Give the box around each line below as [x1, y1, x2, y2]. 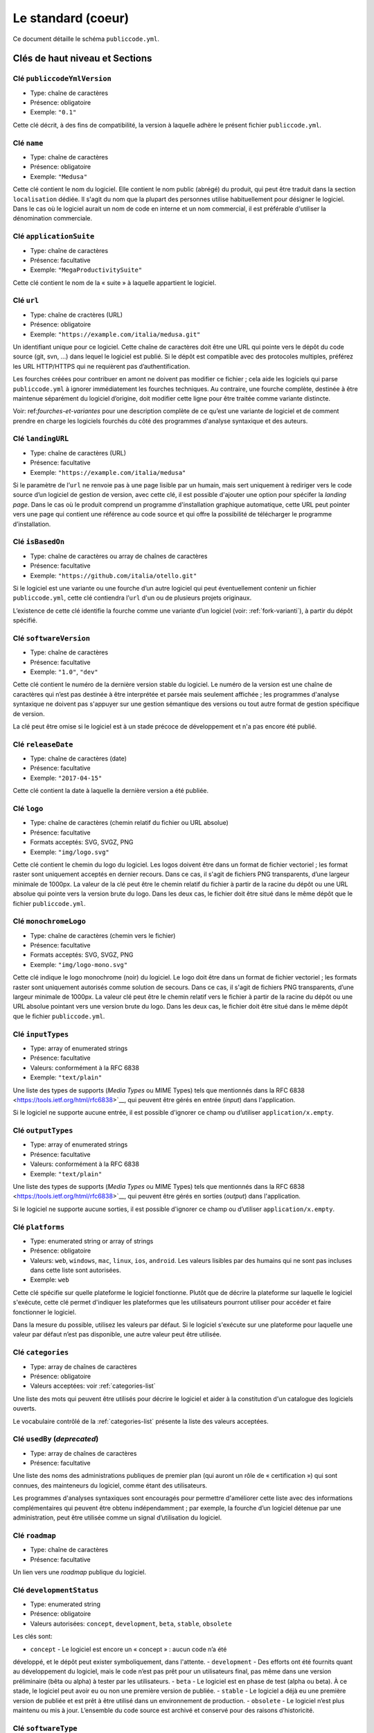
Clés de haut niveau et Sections [12, 53, 152, 64]
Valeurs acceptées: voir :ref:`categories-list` [30, 1382, 156, 1390]
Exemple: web [30, 1275, 69, 1284]
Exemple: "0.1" [30, 108, 77, 116]
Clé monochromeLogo [12, 916, 87, 926]
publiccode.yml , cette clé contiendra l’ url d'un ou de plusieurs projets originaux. [12, 593, 252, 602]
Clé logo [12, 804, 44, 814]
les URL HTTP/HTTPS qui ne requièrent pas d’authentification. [12, 362, 190, 370]
